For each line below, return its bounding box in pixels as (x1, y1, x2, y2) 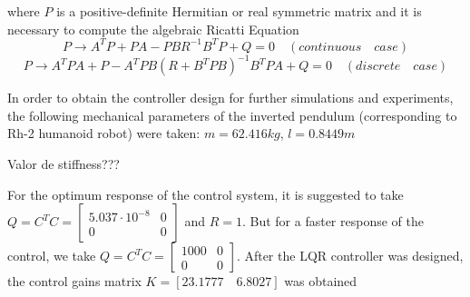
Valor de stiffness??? (7, 153, 120, 173)
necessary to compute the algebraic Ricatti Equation (7, 19, 299, 38)
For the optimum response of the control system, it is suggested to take (7, 184, 404, 203)
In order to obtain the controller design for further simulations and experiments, (7, 88, 454, 107)
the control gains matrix (7, 272, 142, 291)
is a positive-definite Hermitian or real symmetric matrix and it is (56, 2, 422, 20)
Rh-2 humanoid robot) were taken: (7, 124, 201, 143)
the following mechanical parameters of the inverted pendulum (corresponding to (7, 105, 457, 124)
